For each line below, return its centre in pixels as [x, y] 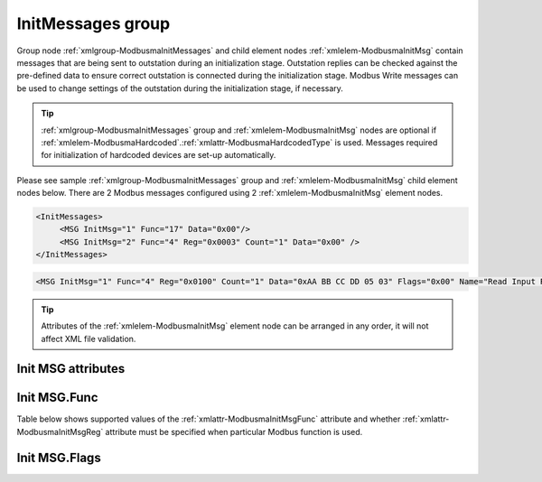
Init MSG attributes [71, 369]
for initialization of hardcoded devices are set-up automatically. [159, 155]
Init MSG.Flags [59, 457]
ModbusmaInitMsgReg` [60, 431]
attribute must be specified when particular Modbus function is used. [234, 431]
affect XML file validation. [89, 338]
